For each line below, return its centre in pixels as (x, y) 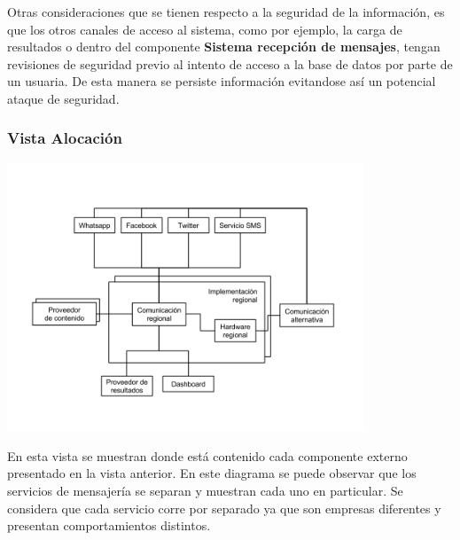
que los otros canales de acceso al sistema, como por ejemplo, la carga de (205, 29)
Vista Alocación (65, 138)
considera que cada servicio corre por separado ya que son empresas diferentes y (224, 508)
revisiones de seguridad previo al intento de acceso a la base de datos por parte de (230, 63)
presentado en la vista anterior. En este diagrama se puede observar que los (212, 473)
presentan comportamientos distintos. (109, 525)
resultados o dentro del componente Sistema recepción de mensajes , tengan (224, 47)
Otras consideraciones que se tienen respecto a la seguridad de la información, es (226, 12)
